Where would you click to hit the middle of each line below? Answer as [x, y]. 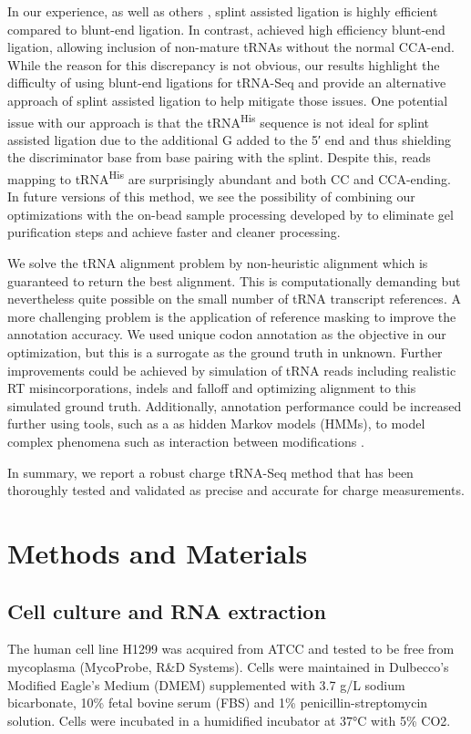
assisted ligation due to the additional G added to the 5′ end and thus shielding [229, 139]
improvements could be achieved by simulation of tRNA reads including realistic [232, 370]
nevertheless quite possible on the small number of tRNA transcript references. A [234, 299]
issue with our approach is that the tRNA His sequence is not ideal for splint [219, 120]
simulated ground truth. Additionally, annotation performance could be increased [235, 405]
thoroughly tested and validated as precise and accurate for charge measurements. [236, 490]
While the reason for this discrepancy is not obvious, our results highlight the [224, 64]
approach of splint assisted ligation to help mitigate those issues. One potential [228, 100]
